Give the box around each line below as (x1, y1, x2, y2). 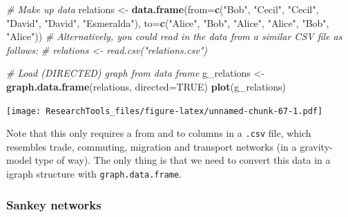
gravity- (300, 139, 333, 153)
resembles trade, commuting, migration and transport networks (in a (6, 139, 297, 153)
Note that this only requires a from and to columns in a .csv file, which (6, 126, 311, 140)
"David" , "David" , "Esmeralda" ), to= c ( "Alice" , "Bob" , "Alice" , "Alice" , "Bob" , (6, 15, 329, 30)
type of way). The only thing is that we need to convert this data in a (35, 153, 331, 167)
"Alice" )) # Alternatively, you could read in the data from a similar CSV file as (6, 29, 342, 44)
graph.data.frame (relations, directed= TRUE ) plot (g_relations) (6, 79, 287, 93)
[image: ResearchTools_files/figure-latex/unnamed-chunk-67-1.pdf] (6, 106, 323, 116)
